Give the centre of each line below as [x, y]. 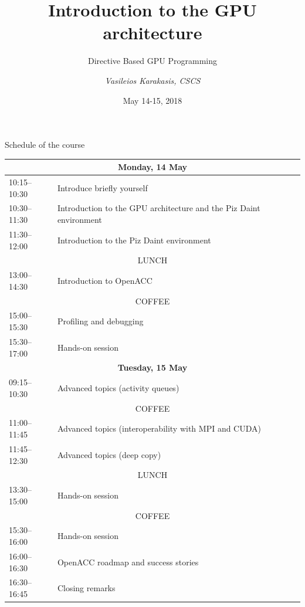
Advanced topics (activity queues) [118, 387]
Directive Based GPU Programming [152, 61]
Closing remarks [86, 588]
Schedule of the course [45, 145]
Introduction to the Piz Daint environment [134, 240]
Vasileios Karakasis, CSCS [152, 80]
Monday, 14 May [152, 167]
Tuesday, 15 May [152, 367]
